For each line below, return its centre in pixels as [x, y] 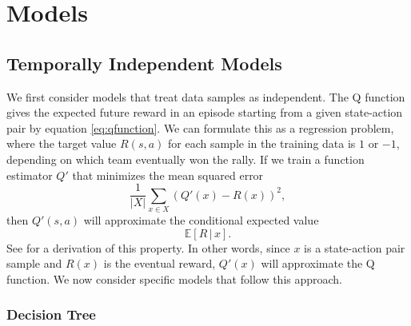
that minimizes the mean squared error [168, 175]
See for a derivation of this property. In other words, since [148, 247]
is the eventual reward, [160, 263]
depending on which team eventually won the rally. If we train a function [186, 159]
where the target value [62, 143]
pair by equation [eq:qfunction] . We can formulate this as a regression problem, [200, 127]
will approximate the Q [318, 263]
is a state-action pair [355, 247]
